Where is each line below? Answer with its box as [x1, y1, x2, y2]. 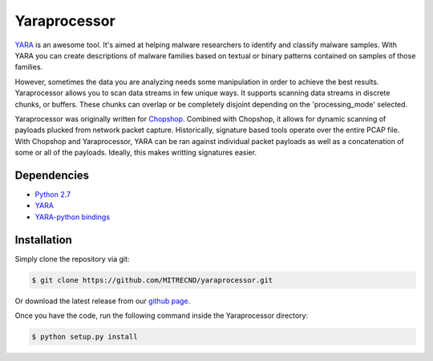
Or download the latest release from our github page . [14, 296, 191, 306]
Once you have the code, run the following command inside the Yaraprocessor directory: [14, 311, 309, 320]
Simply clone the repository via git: [14, 254, 130, 263]
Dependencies [14, 168, 90, 182]
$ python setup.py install [31, 332, 138, 341]
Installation [14, 233, 72, 247]
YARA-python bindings [34, 212, 111, 222]
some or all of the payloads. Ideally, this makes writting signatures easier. [14, 148, 257, 158]
